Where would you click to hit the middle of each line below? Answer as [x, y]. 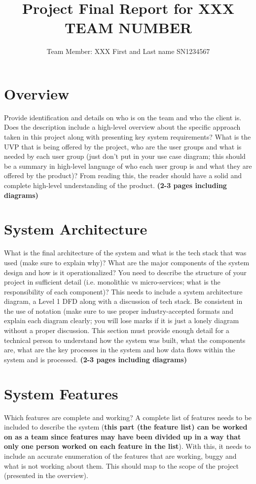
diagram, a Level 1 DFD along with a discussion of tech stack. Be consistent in [123, 301]
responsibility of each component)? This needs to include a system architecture [123, 291]
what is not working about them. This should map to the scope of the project [121, 465]
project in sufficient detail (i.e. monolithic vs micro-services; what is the [112, 282]
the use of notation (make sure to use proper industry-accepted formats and [119, 311]
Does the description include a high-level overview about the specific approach [122, 127]
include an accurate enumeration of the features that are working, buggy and [120, 456]
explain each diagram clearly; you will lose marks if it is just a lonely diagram [122, 320]
